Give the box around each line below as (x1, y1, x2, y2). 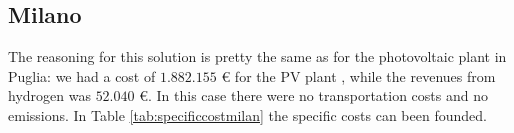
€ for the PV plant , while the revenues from (221, 65, 496, 86)
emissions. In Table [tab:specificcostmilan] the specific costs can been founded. (8, 104, 487, 125)
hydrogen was (8, 85, 91, 106)
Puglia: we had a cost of (8, 65, 156, 86)
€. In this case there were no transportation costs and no (139, 85, 488, 106)
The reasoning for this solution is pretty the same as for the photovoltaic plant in (8, 46, 507, 67)
